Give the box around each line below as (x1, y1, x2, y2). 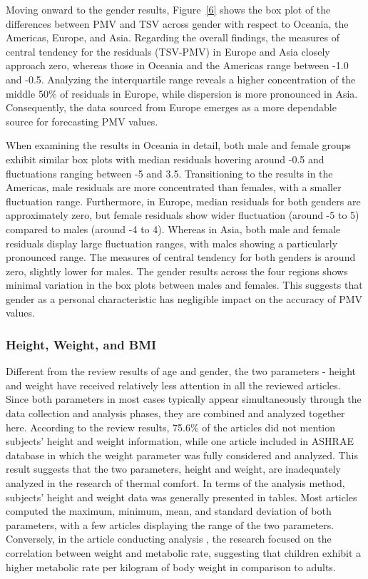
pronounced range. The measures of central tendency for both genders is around (6, 250, 356, 265)
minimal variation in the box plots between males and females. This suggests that (6, 277, 363, 292)
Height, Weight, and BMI (6, 335, 157, 353)
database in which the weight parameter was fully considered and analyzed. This (6, 447, 358, 462)
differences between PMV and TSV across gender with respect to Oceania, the (6, 16, 349, 31)
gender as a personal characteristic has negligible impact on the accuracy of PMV (6, 291, 363, 306)
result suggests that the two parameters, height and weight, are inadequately (6, 461, 341, 476)
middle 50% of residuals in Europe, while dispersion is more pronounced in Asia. (6, 86, 358, 101)
